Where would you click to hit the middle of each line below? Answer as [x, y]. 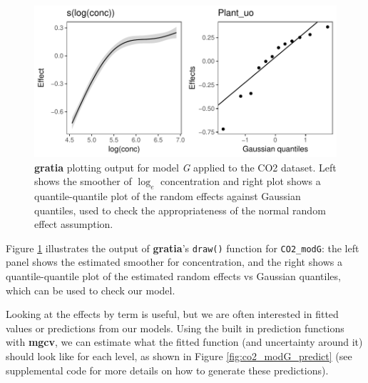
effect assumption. [74, 224]
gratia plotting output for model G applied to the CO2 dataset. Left [185, 167]
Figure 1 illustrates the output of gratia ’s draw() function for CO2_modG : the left [183, 248]
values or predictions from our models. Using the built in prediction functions [175, 328]
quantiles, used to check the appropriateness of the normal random [180, 210]
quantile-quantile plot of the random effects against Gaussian [168, 195]
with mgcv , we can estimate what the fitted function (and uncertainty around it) [184, 342]
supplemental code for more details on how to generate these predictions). [167, 370]
